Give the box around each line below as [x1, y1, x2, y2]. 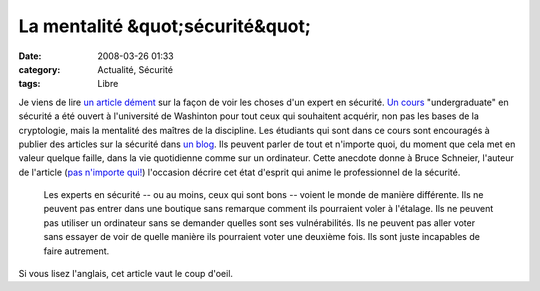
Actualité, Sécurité [97, 63, 174, 75]
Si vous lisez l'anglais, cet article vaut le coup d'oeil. [18, 268, 234, 280]
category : [18, 63, 61, 75]
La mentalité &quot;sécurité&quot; [18, 15, 312, 37]
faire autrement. [43, 245, 110, 257]
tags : [18, 78, 41, 90]
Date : [18, 50, 42, 62]
